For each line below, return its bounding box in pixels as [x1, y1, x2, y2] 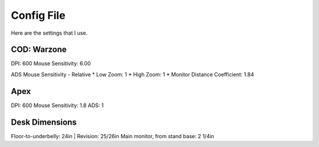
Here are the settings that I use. [11, 29, 88, 36]
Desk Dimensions [11, 117, 77, 127]
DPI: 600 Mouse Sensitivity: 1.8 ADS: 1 [11, 102, 104, 109]
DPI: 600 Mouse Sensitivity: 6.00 [11, 60, 91, 67]
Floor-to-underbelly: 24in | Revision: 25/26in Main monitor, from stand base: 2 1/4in [11, 132, 214, 139]
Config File [11, 9, 66, 22]
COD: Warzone [11, 45, 67, 55]
